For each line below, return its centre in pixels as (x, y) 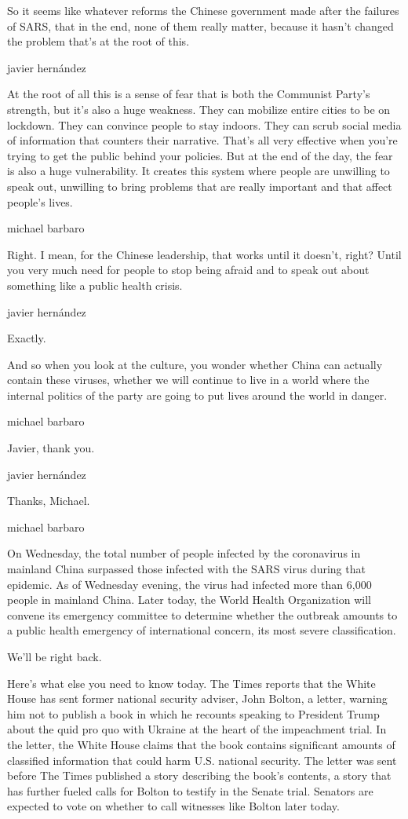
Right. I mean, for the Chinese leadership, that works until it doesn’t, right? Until (204, 254)
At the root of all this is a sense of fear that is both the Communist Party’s (189, 94)
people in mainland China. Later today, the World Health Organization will (189, 600)
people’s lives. (40, 201)
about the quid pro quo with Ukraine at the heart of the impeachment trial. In (197, 729)
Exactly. (27, 338)
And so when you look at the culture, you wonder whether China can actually (195, 364)
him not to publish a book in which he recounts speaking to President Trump (193, 713)
